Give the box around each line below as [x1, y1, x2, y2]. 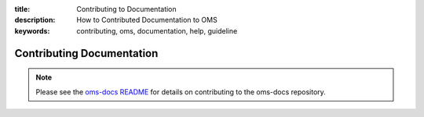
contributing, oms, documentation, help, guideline [76, 26, 238, 35]
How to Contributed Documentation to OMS [76, 16, 217, 25]
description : [14, 16, 56, 25]
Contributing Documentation [14, 47, 159, 60]
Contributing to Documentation [76, 5, 177, 13]
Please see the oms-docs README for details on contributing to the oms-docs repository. [35, 87, 326, 97]
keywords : [14, 26, 50, 35]
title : [14, 5, 31, 13]
